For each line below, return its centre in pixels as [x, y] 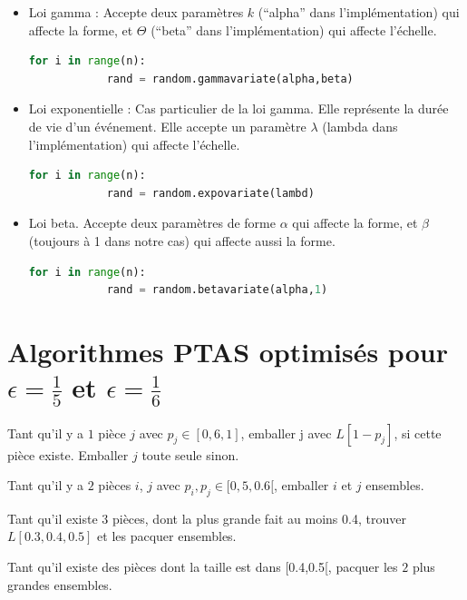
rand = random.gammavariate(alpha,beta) [230, 79]
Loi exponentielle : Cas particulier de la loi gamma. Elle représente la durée [238, 108]
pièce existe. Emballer [68, 454]
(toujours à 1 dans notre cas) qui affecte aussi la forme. [182, 240]
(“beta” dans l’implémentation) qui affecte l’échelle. [294, 30]
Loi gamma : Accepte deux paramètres [136, 12]
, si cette [418, 433]
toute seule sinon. [190, 454]
